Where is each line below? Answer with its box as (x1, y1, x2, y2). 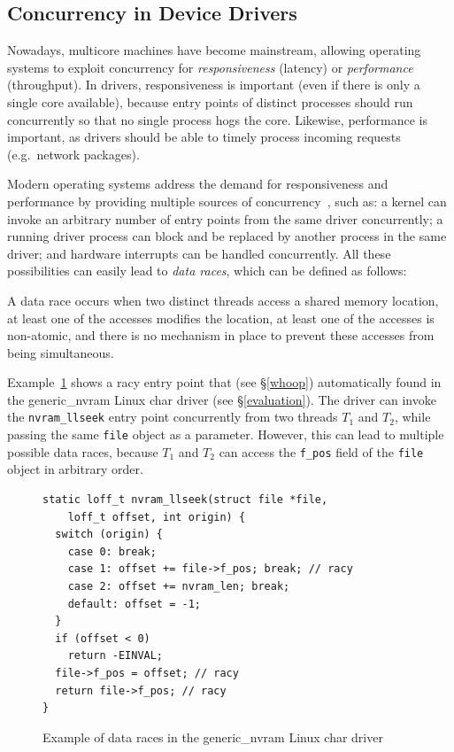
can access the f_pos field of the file (219, 442, 424, 461)
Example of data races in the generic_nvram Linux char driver (42, 727, 383, 746)
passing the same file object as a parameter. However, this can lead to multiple (7, 425, 444, 444)
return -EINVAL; (67, 649, 164, 663)
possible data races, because (7, 442, 158, 461)
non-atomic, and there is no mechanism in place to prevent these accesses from (7, 326, 435, 345)
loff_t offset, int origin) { (67, 510, 246, 523)
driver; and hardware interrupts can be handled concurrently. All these (7, 244, 391, 262)
